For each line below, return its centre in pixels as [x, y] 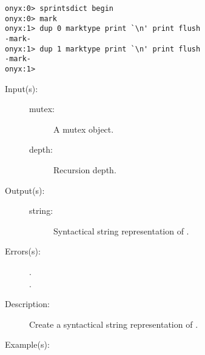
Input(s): [22, 88]
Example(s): [27, 344]
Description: [27, 304]
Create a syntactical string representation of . [114, 324]
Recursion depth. [85, 169]
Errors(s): [23, 251]
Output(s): [25, 190]
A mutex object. [84, 129]
